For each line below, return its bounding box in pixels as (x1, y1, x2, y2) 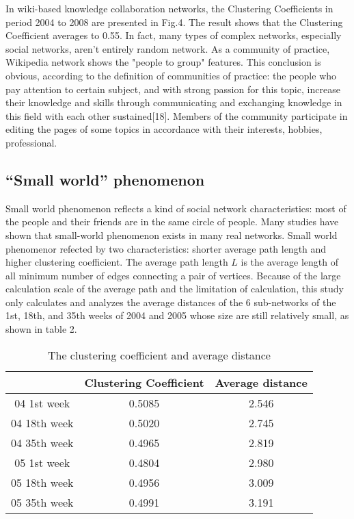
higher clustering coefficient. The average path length (5, 255, 228, 269)
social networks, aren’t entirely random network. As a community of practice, (5, 41, 330, 55)
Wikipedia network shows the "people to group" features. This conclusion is (5, 55, 321, 69)
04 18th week (11, 414, 74, 431)
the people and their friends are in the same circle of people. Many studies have (5, 214, 339, 229)
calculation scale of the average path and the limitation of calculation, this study (5, 281, 344, 296)
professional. (5, 135, 57, 149)
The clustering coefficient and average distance (47, 346, 271, 363)
